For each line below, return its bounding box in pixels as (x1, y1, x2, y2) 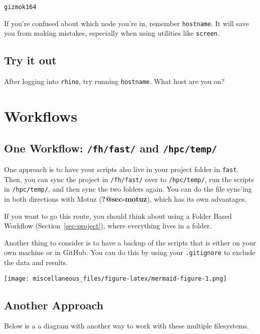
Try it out (4, 52, 57, 68)
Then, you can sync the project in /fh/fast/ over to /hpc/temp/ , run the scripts (4, 174, 254, 184)
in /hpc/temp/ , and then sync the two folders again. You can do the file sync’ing (4, 184, 252, 194)
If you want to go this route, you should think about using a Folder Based (4, 210, 232, 221)
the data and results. (4, 257, 68, 267)
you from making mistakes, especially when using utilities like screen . (4, 28, 220, 38)
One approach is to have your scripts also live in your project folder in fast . (4, 163, 239, 174)
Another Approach (4, 297, 103, 312)
